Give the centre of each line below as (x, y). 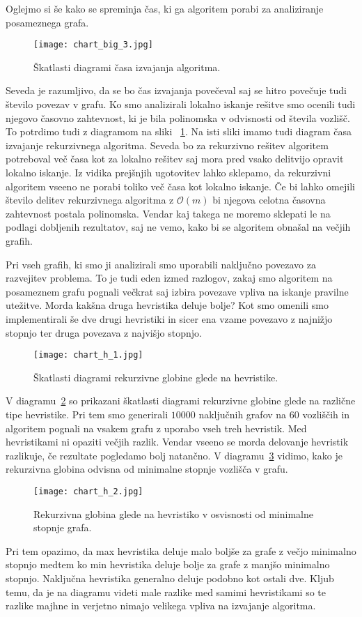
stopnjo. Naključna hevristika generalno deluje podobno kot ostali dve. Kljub (170, 578)
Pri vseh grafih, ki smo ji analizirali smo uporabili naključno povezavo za (161, 264)
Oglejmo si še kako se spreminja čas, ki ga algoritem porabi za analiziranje (165, 8)
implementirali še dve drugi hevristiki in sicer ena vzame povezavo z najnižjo (169, 318)
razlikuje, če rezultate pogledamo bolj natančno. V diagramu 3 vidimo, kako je (174, 455)
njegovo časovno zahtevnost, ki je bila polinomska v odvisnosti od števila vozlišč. (178, 117)
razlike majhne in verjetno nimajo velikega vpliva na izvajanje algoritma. (161, 605)
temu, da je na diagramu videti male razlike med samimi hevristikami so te (166, 592)
